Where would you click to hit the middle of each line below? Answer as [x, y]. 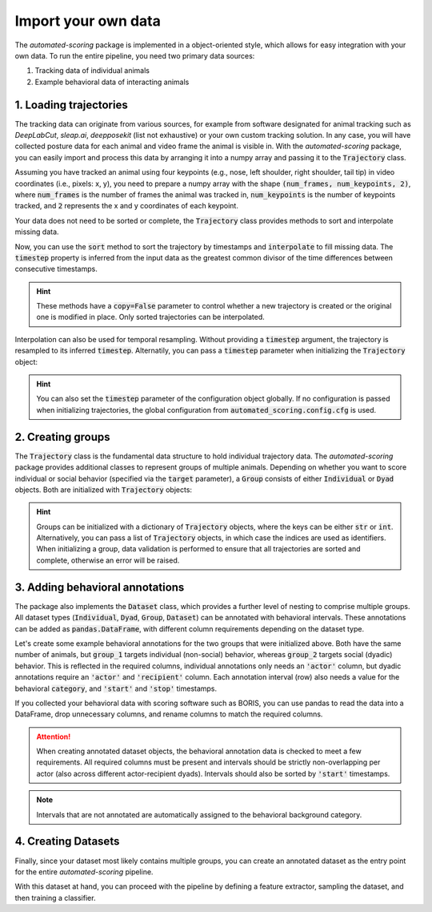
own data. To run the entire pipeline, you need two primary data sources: [135, 55]
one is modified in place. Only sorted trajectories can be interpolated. [150, 317]
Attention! [54, 736]
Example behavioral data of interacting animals [112, 82]
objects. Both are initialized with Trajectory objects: [103, 490]
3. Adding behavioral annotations [100, 587]
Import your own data [88, 21]
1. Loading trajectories [71, 105]
